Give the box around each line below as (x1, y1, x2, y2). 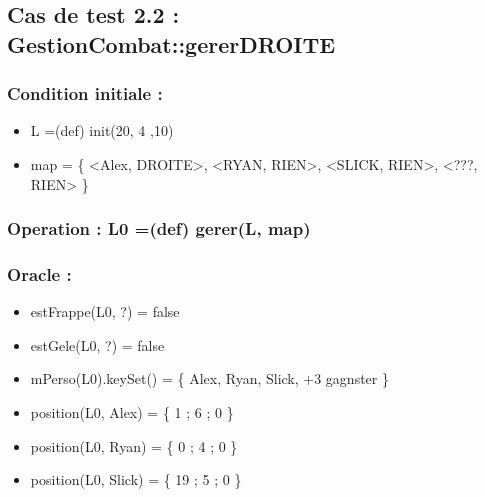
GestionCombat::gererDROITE (7, 28, 336, 59)
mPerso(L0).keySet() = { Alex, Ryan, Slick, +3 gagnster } (30, 368, 389, 389)
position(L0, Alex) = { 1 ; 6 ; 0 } (30, 402, 234, 423)
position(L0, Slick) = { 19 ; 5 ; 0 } (30, 469, 242, 490)
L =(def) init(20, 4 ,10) (30, 120, 174, 141)
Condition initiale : (7, 81, 163, 106)
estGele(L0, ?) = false (30, 334, 165, 355)
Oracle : (7, 261, 72, 286)
